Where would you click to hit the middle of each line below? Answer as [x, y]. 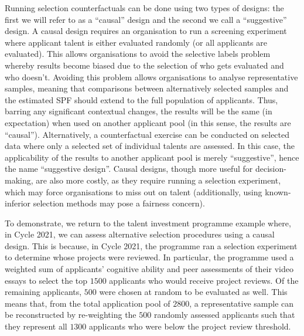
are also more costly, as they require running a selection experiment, [158, 180]
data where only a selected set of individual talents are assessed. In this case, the [150, 146]
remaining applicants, [43, 292]
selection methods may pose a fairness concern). [119, 203]
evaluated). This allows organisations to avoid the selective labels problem [138, 54]
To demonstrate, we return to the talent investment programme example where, [148, 223]
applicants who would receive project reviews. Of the [204, 280]
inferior [18, 203]
